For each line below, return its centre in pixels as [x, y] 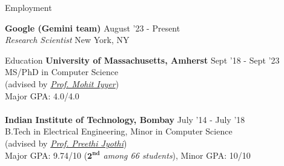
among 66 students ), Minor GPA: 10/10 [177, 155]
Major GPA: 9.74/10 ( [46, 155]
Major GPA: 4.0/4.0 [42, 95]
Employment [28, 7]
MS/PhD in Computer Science [62, 72]
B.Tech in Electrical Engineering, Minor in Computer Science [119, 131]
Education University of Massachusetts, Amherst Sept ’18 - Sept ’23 [142, 60]
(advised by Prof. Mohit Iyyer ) [62, 83]
